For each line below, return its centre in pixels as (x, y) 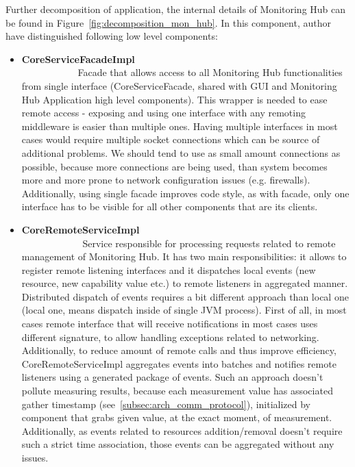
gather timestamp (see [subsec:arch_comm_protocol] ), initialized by (166, 404)
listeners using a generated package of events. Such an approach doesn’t (172, 377)
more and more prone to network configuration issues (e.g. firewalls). (166, 180)
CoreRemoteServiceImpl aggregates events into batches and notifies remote (179, 363)
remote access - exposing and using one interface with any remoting (163, 113)
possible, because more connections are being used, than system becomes (174, 166)
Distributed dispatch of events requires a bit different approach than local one (185, 296)
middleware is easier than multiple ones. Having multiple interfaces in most (180, 126)
